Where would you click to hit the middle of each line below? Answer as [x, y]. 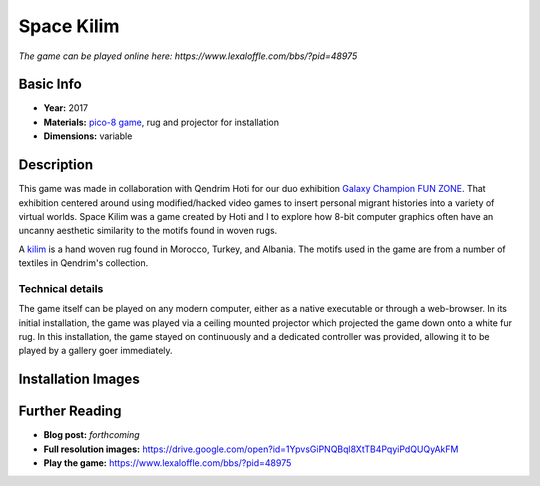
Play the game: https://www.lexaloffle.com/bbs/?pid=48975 [167, 463]
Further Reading [70, 411]
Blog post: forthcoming [91, 435]
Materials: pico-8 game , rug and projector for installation [161, 122]
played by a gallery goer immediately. [96, 351]
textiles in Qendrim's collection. [83, 263]
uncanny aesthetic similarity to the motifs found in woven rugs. [148, 231]
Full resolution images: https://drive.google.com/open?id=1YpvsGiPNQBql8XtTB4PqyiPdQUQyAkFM [251, 449]
